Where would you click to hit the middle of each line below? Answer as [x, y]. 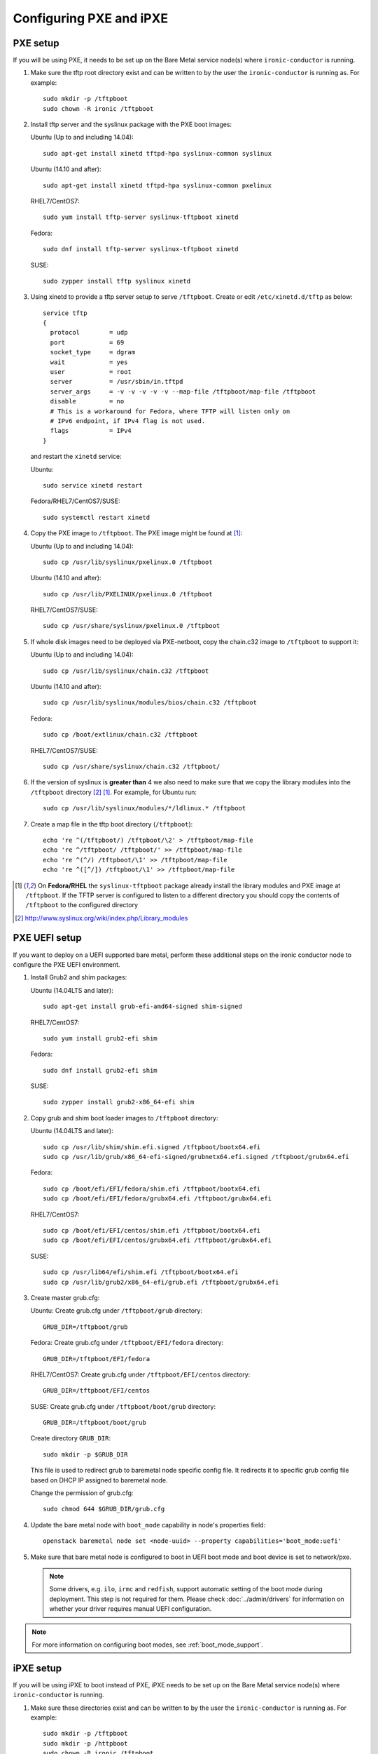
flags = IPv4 [91, 431]
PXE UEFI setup [47, 938]
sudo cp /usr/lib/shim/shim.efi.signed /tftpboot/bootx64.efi [152, 1147]
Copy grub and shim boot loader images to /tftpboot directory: [124, 1118]
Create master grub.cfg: [65, 1297]
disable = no [87, 401]
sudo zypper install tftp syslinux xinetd [117, 281]
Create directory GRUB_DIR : [71, 1438]
